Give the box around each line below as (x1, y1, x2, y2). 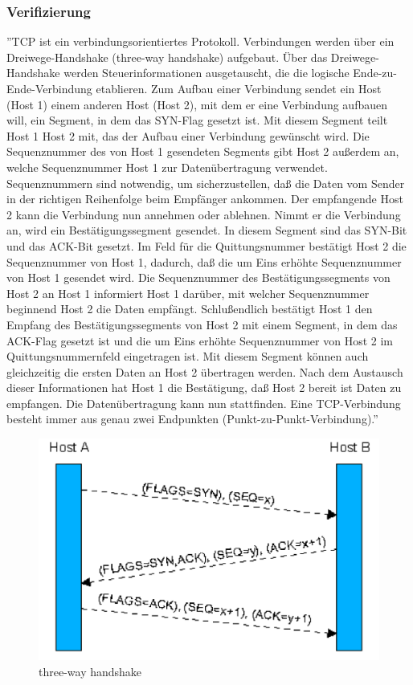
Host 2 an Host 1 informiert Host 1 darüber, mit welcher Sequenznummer (6, 284, 370, 301)
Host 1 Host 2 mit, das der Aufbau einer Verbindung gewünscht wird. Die (6, 127, 370, 144)
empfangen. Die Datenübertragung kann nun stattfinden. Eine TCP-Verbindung (6, 394, 401, 411)
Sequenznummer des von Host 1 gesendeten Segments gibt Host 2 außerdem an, (6, 143, 399, 160)
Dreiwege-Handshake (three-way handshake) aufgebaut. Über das (6, 48, 328, 65)
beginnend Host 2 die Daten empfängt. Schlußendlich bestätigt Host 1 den (6, 300, 373, 317)
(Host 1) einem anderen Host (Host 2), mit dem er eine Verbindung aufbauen (6, 96, 388, 112)
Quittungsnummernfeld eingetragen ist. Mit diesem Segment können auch (6, 348, 369, 365)
